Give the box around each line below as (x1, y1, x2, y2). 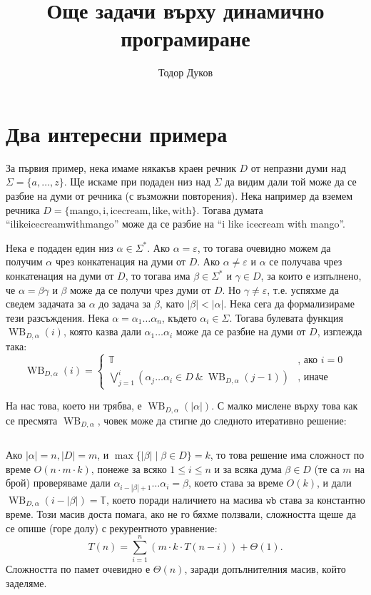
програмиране (121, 24, 250, 53)
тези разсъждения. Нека (6, 310, 109, 325)
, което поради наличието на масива (106, 492, 263, 507)
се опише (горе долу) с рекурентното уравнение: (6, 520, 218, 535)
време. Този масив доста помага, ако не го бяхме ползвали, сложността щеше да (6, 507, 356, 522)
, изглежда (317, 324, 362, 339)
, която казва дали (63, 324, 141, 339)
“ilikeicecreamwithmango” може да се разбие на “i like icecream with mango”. (6, 216, 345, 231)
